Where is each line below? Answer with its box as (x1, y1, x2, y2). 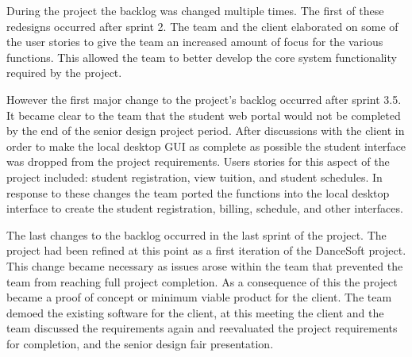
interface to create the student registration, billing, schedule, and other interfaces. (6, 200, 403, 217)
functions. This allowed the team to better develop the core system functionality (6, 48, 397, 65)
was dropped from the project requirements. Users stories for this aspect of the (6, 153, 390, 170)
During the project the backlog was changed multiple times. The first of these (6, 2, 384, 18)
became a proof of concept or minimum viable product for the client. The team (6, 289, 392, 305)
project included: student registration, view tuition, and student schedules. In (6, 168, 383, 185)
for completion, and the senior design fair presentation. (6, 335, 274, 351)
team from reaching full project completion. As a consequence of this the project (6, 273, 398, 290)
